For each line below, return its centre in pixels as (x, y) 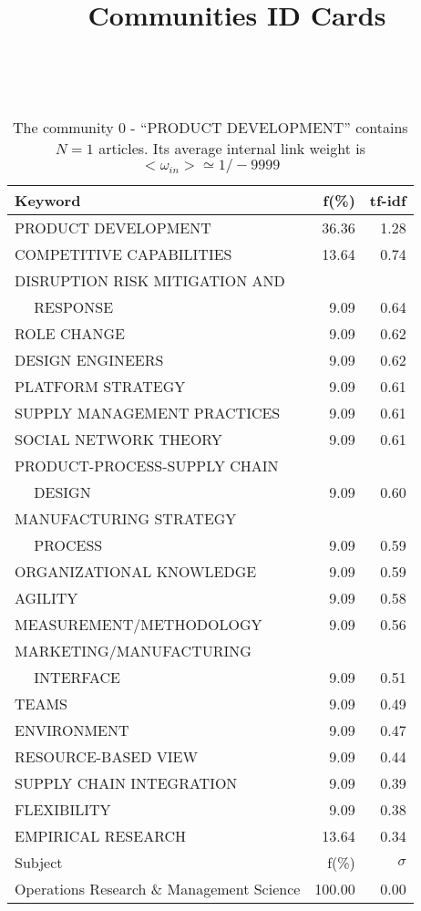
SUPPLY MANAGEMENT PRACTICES (148, 412)
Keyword (48, 200)
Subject (39, 862)
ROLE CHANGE (70, 333)
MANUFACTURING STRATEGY (126, 518)
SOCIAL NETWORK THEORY (118, 439)
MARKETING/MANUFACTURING (133, 650)
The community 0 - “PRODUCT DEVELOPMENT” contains (210, 127)
